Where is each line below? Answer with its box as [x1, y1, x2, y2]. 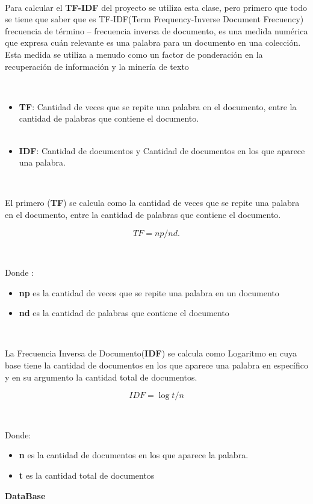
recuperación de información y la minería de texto [5, 60, 189, 72]
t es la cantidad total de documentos [19, 469, 155, 482]
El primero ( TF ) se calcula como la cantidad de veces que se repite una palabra [5, 196, 300, 209]
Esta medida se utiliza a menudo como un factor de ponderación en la [5, 48, 263, 60]
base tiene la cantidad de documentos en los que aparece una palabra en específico [5, 359, 308, 372]
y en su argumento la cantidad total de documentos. [5, 370, 197, 383]
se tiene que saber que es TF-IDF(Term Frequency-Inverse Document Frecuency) [5, 13, 304, 25]
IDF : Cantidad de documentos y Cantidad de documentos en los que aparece [19, 144, 305, 157]
